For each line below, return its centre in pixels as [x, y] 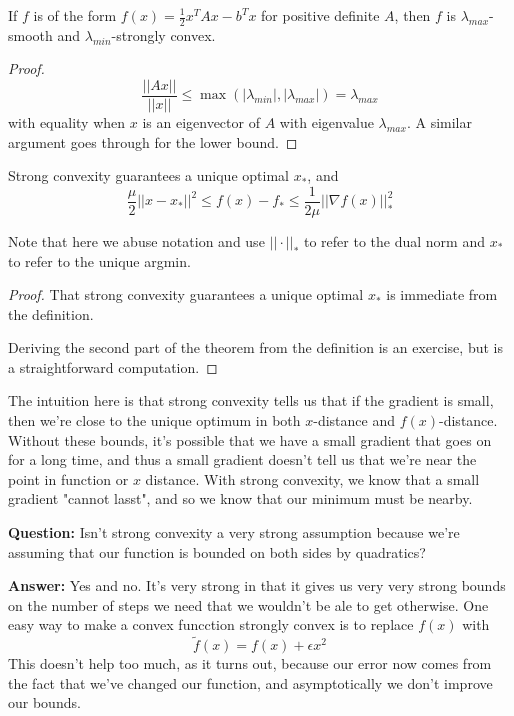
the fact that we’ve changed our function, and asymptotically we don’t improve [250, 682]
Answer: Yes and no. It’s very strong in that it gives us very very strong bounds [257, 585]
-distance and [354, 420]
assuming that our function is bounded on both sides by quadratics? [217, 551]
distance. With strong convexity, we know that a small [312, 478]
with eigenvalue [326, 122]
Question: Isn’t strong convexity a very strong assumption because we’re [234, 532]
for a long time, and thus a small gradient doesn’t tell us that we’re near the [242, 459]
